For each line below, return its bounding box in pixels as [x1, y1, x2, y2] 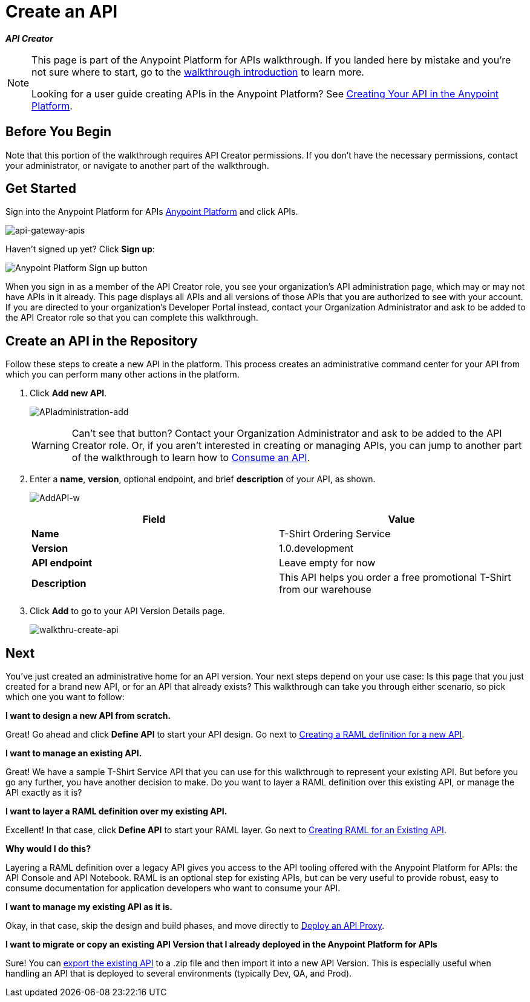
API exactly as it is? [5, 787, 82, 798]
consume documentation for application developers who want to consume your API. [5, 883, 341, 894]
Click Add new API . [30, 388, 107, 399]
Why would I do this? [5, 843, 91, 854]
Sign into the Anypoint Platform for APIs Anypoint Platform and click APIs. [5, 206, 298, 217]
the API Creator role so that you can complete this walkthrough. [5, 312, 258, 323]
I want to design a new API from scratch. [5, 710, 171, 721]
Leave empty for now [279, 557, 376, 569]
